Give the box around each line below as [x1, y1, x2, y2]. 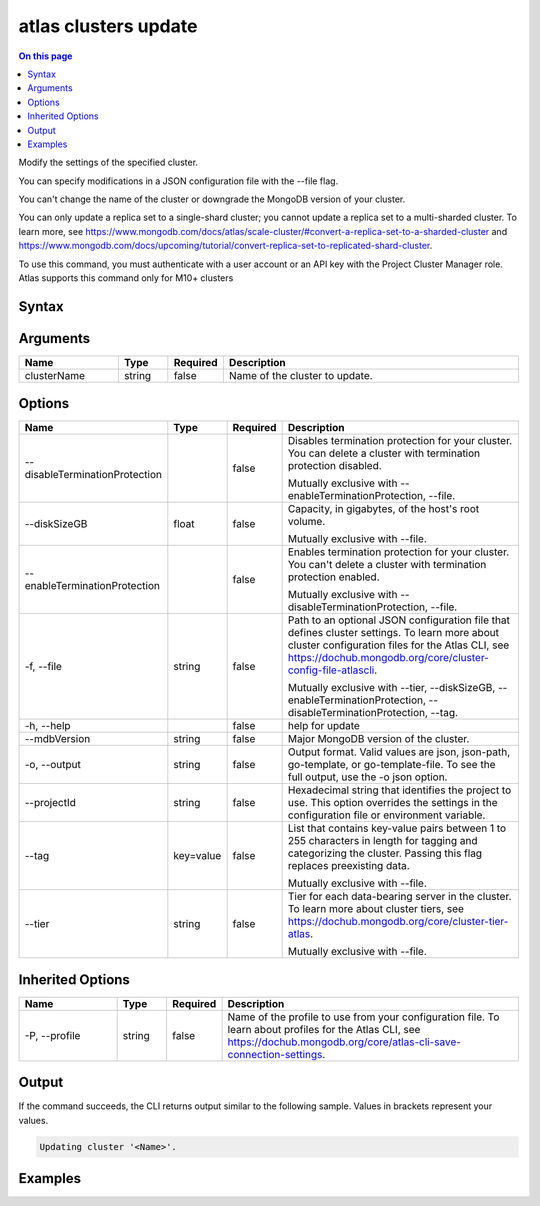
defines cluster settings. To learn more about [287, 626, 500, 640]
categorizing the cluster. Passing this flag [287, 846, 483, 860]
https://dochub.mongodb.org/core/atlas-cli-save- [227, 1035, 462, 1049]
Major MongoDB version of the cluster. [287, 732, 470, 746]
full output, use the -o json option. [287, 770, 448, 784]
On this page [18, 50, 73, 62]
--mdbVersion [24, 732, 91, 746]
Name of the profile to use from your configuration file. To [227, 1010, 500, 1024]
